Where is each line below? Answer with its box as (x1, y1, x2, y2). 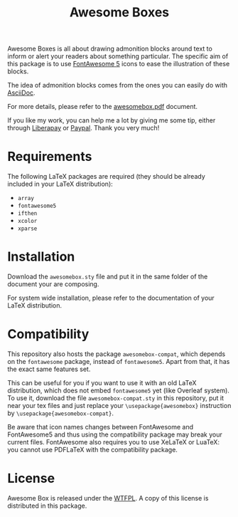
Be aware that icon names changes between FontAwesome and (7, 423, 194, 431)
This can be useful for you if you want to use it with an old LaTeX (7, 379, 197, 387)
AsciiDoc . (7, 88, 36, 97)
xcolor (17, 218, 38, 225)
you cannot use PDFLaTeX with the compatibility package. (7, 446, 178, 454)
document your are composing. (7, 280, 99, 288)
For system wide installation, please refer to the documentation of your (7, 293, 215, 303)
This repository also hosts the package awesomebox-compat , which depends (7, 350, 226, 358)
